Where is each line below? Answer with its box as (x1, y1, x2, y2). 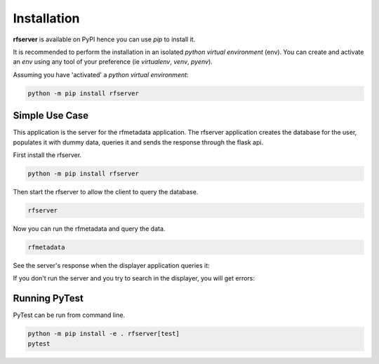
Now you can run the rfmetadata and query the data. (13, 224, 166, 233)
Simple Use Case (13, 109, 89, 122)
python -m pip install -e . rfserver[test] (27, 330, 180, 338)
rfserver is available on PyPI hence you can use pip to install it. (13, 35, 196, 43)
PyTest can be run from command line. (13, 311, 126, 319)
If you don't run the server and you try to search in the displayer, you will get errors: (13, 274, 255, 283)
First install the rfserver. (13, 151, 82, 159)
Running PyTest (13, 292, 84, 304)
